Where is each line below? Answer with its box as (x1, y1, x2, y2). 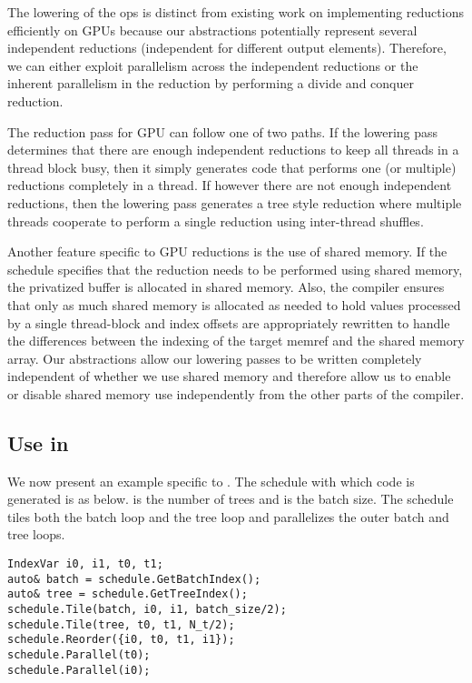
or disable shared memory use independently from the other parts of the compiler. (7, 384, 465, 403)
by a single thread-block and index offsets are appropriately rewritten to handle (7, 313, 450, 332)
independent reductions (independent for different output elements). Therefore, (7, 38, 447, 57)
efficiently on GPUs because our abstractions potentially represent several (7, 20, 418, 39)
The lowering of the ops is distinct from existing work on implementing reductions (7, 3, 464, 21)
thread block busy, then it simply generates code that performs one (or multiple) (7, 157, 457, 176)
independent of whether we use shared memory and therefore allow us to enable (7, 367, 451, 386)
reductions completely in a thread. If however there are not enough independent (7, 176, 452, 195)
